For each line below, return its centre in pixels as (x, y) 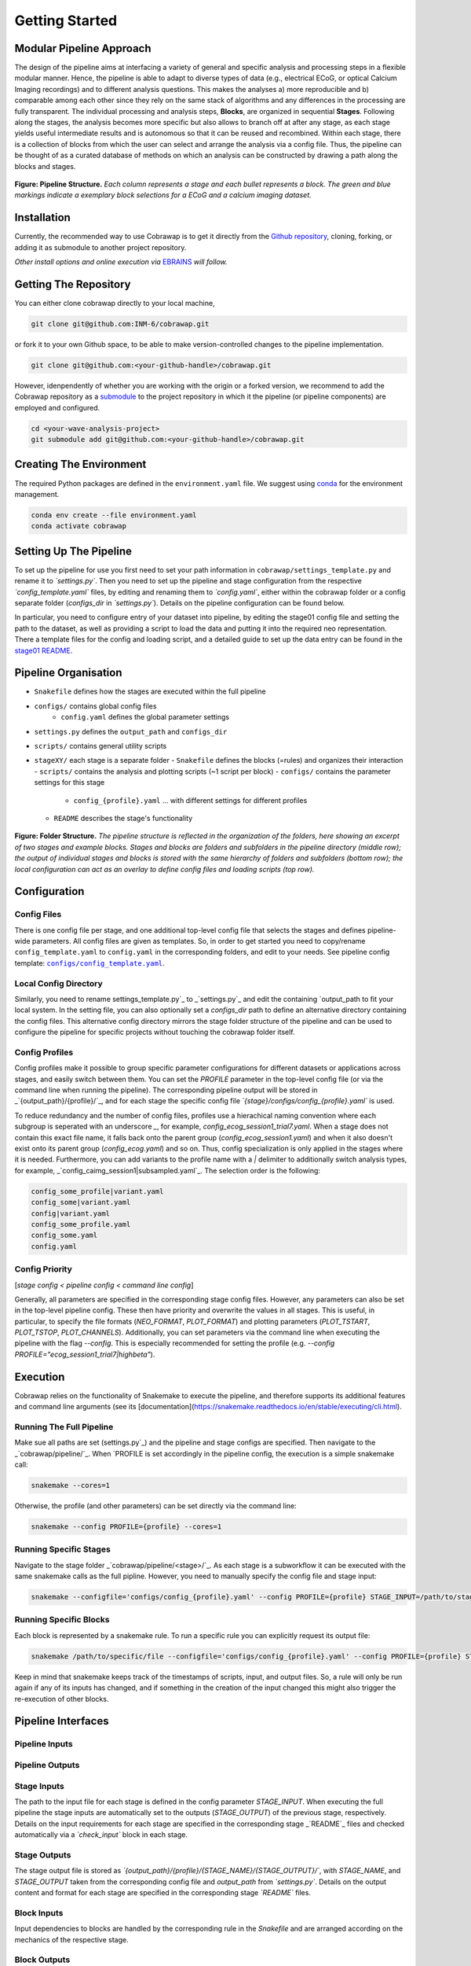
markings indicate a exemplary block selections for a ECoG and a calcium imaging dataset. (163, 195)
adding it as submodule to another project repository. (100, 247)
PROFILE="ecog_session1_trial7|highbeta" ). (85, 1354)
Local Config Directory (58, 983)
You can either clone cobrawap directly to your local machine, (115, 303)
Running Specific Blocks (62, 1620)
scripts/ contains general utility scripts (100, 746)
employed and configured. (57, 407)
